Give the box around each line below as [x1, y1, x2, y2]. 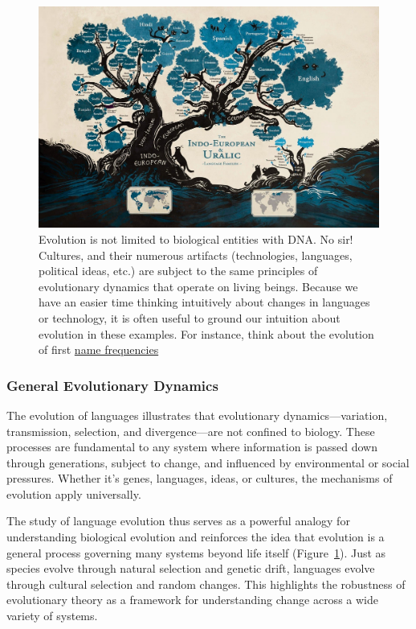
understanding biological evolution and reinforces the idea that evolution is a [6, 528, 385, 545]
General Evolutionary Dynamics [6, 375, 218, 395]
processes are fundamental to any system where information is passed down [6, 438, 377, 455]
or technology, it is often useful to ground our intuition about [39, 309, 341, 326]
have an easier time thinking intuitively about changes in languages [39, 294, 370, 310]
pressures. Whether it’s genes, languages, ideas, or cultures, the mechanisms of [6, 470, 393, 487]
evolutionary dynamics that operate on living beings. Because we [39, 277, 358, 294]
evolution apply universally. [6, 485, 141, 502]
